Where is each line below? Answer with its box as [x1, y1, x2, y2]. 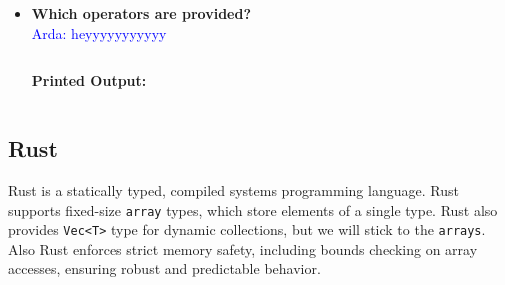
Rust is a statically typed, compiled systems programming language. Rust [8, 179, 459, 200]
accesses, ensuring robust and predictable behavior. [8, 258, 321, 279]
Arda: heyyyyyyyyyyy [31, 22, 167, 43]
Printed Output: [31, 70, 147, 91]
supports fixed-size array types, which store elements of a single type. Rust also [8, 199, 498, 220]
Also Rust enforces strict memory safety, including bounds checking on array [8, 238, 478, 259]
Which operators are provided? [31, 3, 252, 23]
